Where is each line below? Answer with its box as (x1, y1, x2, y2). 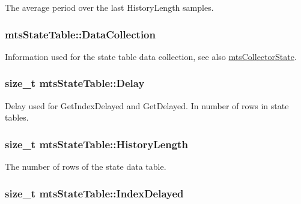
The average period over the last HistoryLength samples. (5, 1, 214, 13)
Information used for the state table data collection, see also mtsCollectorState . (5, 50, 297, 62)
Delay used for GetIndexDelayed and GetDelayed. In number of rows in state (5, 99, 289, 112)
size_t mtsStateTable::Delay (5, 76, 145, 91)
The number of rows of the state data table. (5, 160, 166, 173)
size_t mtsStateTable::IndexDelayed (5, 185, 184, 200)
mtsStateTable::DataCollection (5, 26, 156, 41)
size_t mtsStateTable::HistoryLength (5, 136, 188, 151)
